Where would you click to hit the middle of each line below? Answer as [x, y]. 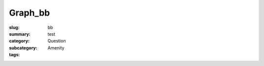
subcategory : [23, 48]
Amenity [56, 48]
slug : [14, 27]
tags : [14, 55]
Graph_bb [29, 13]
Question [57, 41]
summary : [20, 34]
